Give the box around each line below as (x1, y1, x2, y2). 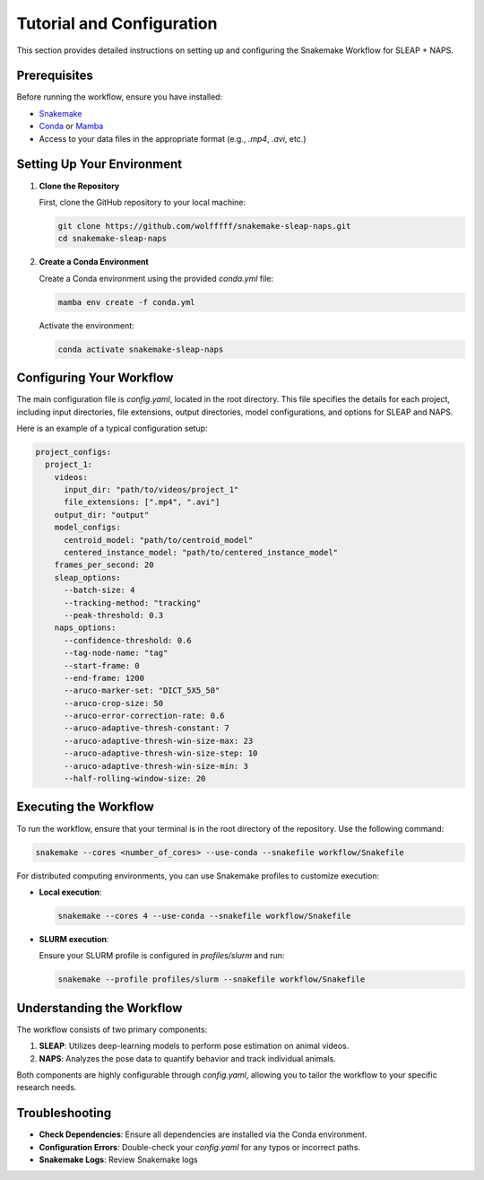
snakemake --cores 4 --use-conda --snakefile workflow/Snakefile (57, 911, 351, 921)
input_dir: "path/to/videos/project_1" (64, 485, 239, 495)
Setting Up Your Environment (16, 157, 183, 172)
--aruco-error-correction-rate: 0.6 (64, 711, 225, 721)
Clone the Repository (39, 180, 120, 191)
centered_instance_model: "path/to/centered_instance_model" (64, 547, 339, 558)
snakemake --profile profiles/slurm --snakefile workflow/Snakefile (57, 975, 366, 984)
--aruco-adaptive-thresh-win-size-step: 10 (64, 748, 258, 758)
